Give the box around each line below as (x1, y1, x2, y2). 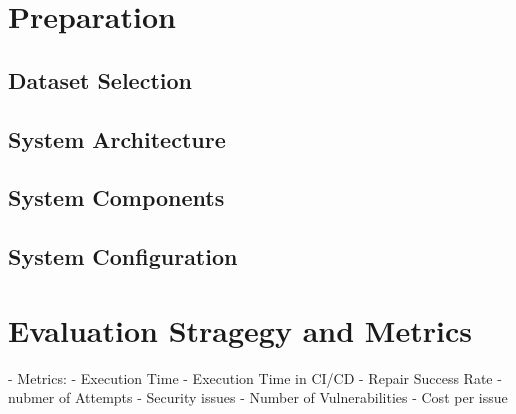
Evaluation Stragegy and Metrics (8, 309, 472, 350)
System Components (8, 182, 225, 213)
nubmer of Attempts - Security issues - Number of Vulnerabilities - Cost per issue (8, 387, 508, 408)
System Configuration (8, 241, 238, 272)
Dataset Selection (8, 64, 192, 95)
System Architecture (8, 123, 226, 154)
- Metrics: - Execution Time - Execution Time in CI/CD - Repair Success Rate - (8, 367, 502, 388)
